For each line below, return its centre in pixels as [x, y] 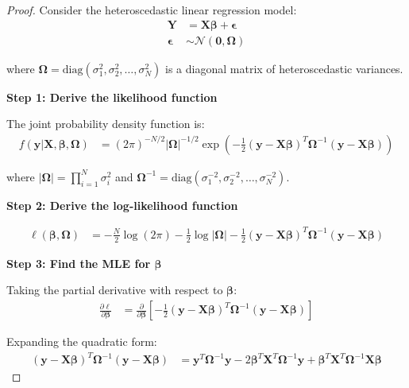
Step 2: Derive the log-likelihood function [122, 205]
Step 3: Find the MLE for [79, 263]
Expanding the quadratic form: [82, 341]
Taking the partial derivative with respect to [115, 290]
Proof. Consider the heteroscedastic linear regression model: [152, 10]
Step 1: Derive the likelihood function [112, 97]
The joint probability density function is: [106, 124]
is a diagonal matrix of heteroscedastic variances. [284, 68]
